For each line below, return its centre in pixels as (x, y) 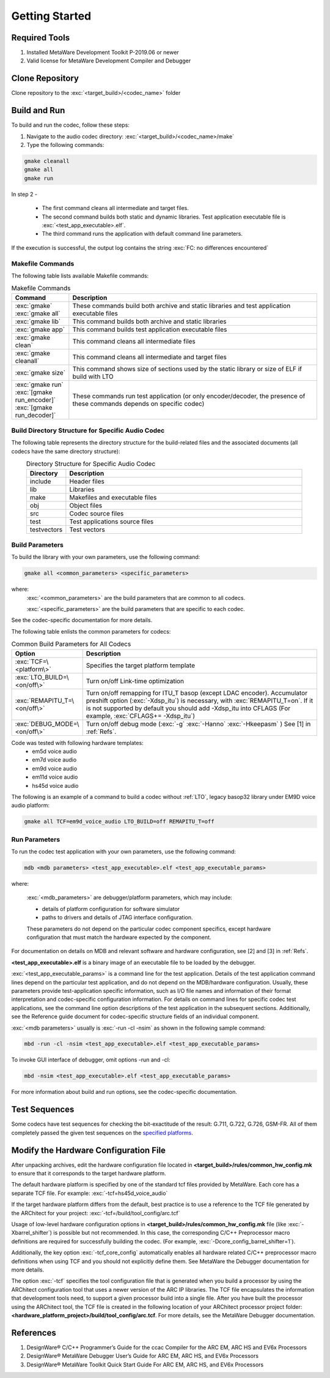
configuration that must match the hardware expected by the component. (119, 937)
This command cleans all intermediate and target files (150, 357)
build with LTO (93, 376)
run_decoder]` (35, 415)
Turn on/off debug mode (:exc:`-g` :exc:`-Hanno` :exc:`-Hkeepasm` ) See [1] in (198, 724)
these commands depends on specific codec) (138, 403)
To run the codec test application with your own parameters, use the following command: (124, 852)
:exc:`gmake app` (40, 329)
